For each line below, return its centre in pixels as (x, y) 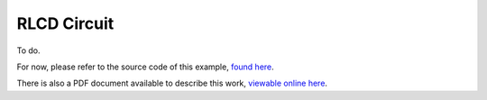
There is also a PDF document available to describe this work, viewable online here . (172, 83)
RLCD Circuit (65, 23)
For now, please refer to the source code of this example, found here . (145, 67)
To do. (28, 50)
